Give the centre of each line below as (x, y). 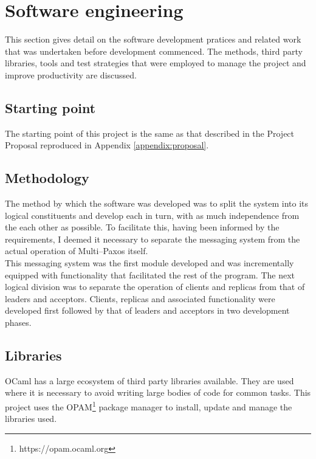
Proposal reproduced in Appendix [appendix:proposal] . (107, 145)
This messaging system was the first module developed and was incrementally (149, 263)
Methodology (47, 178)
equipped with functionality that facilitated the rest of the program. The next (150, 274)
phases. (18, 323)
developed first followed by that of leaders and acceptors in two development (147, 310)
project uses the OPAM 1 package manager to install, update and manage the (149, 406)
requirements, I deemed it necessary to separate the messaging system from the (153, 239)
